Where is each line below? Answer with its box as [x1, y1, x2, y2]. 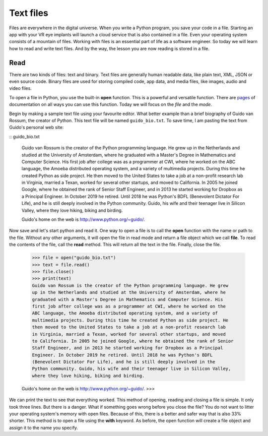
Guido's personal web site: [9, 125, 64, 130]
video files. [9, 85, 32, 91]
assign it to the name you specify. [9, 425, 78, 431]
